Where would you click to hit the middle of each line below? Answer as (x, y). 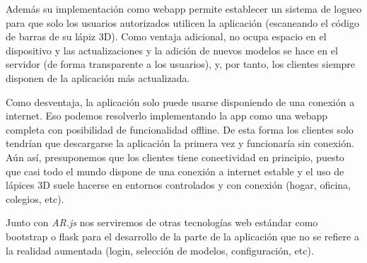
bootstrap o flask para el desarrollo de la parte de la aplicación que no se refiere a (182, 236)
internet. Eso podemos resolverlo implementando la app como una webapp (167, 116)
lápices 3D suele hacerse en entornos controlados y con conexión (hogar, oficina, (178, 185)
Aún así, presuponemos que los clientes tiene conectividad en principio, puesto (175, 157)
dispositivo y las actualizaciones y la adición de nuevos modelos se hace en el (172, 50)
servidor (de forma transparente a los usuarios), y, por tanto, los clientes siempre (181, 64)
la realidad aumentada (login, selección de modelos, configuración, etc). (160, 250)
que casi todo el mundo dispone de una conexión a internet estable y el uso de (175, 171)
